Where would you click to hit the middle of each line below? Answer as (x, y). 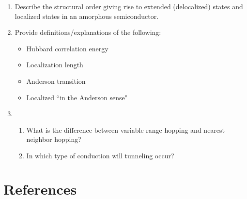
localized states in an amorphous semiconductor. (87, 16)
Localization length (55, 65)
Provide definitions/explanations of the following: (88, 32)
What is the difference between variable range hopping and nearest (126, 130)
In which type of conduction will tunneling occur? (100, 155)
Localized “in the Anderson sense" (77, 97)
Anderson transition (56, 81)
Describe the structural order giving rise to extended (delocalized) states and (129, 6)
